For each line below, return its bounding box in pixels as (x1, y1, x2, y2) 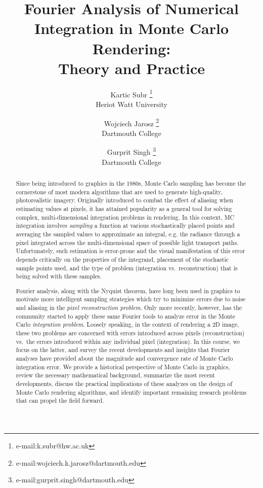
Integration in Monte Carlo (34, 18, 229, 39)
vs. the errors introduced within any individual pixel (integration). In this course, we (16, 337, 240, 345)
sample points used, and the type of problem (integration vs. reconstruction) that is (16, 263, 238, 272)
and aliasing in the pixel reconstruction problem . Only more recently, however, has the (16, 303, 242, 312)
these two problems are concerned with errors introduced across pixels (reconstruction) (16, 329, 245, 337)
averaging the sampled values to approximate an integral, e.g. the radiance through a (16, 229, 240, 238)
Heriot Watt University (96, 98, 167, 109)
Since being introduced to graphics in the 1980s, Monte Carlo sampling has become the (16, 179, 246, 188)
